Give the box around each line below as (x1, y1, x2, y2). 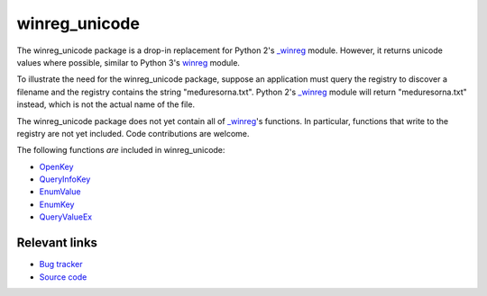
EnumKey (39, 199, 75, 210)
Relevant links (16, 235, 98, 251)
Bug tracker (39, 259, 83, 270)
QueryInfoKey (39, 174, 91, 184)
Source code (39, 271, 87, 283)
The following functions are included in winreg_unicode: (16, 145, 225, 156)
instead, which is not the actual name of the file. (16, 99, 196, 110)
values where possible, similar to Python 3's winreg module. (16, 57, 241, 67)
